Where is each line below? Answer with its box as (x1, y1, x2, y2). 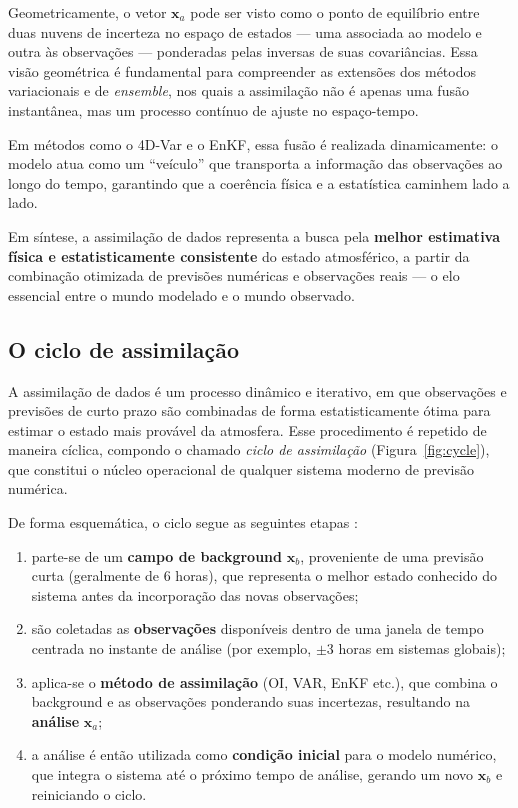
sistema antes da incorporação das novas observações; (31, 584, 359, 605)
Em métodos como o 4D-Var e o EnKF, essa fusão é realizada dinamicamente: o (8, 133, 498, 154)
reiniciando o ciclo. (31, 783, 147, 804)
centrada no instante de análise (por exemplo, (31, 638, 312, 659)
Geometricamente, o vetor (8, 2, 167, 22)
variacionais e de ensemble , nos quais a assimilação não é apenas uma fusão (8, 80, 469, 101)
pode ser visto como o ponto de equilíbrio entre (190, 2, 480, 22)
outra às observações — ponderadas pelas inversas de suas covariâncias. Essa (8, 41, 478, 62)
